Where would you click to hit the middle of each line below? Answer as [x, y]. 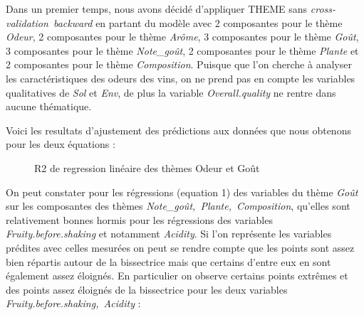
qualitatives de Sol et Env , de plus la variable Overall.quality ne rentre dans [171, 92]
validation [27, 22]
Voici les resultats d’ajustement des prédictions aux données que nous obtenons [178, 130]
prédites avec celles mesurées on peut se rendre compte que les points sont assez [180, 247]
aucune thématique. [49, 106]
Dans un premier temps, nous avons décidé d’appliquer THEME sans [157, 9]
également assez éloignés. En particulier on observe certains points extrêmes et [177, 276]
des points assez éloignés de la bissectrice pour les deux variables [147, 289]
